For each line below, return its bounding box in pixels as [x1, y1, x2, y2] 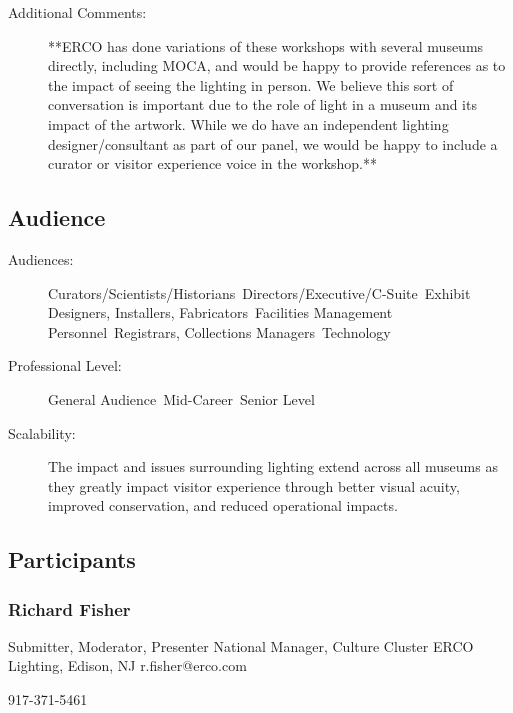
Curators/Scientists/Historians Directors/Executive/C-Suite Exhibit [48, 282, 471, 303]
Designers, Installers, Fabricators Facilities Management [48, 302, 393, 323]
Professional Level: [8, 355, 122, 376]
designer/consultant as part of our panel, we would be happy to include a [48, 133, 498, 154]
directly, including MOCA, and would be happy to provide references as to [48, 55, 506, 76]
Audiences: [8, 248, 74, 269]
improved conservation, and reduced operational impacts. [48, 495, 398, 516]
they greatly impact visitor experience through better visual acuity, [48, 475, 460, 496]
